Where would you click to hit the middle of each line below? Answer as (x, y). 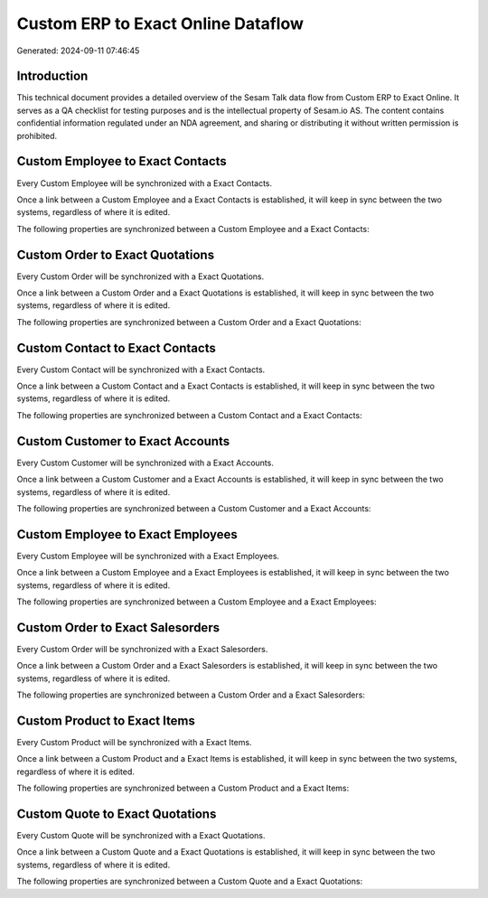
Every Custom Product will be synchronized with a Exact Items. (134, 742)
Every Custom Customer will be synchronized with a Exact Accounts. (145, 463)
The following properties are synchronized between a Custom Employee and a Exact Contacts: (193, 229)
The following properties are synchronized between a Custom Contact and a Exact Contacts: (189, 415)
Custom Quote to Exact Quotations (117, 814)
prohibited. (37, 136)
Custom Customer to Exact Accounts (123, 441)
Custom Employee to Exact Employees (127, 534)
